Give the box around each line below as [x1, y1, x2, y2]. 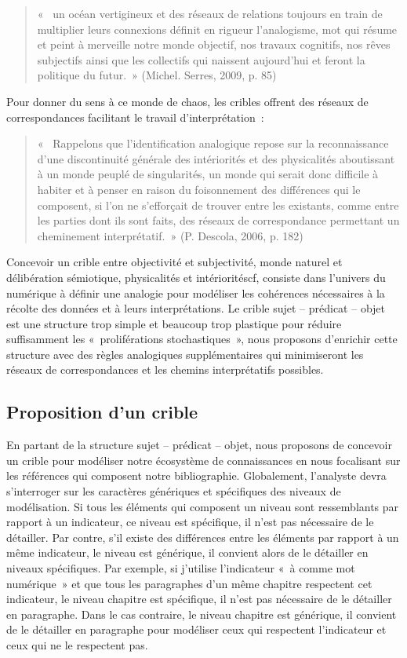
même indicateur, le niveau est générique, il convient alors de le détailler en [6, 544, 369, 561]
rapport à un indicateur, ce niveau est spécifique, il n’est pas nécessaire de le [6, 514, 374, 530]
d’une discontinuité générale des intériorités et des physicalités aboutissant [37, 150, 395, 166]
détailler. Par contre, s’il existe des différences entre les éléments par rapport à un [6, 528, 399, 545]
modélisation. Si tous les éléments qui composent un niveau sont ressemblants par [6, 498, 399, 514]
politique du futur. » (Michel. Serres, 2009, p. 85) [37, 67, 277, 83]
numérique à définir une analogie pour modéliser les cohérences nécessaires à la [6, 284, 385, 301]
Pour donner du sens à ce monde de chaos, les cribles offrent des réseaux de [6, 93, 369, 109]
